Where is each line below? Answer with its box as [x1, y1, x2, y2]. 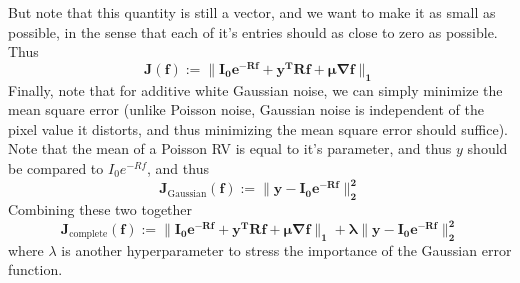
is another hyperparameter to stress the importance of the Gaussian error [61, 239, 512, 260]
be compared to [8, 158, 104, 179]
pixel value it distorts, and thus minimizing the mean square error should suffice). [8, 118, 508, 139]
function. [8, 259, 63, 280]
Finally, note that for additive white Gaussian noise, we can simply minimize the [8, 79, 503, 100]
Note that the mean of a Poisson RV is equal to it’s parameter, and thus [8, 138, 452, 159]
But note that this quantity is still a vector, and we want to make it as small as [8, 2, 496, 22]
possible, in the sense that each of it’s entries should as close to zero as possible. [8, 21, 498, 42]
